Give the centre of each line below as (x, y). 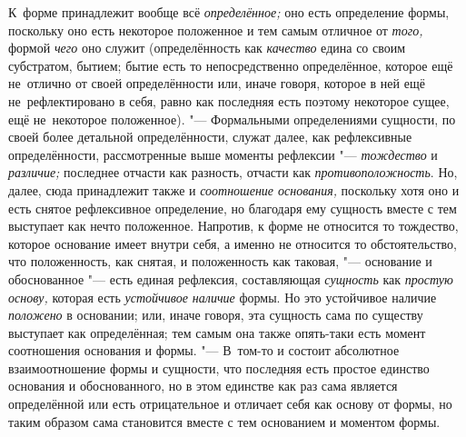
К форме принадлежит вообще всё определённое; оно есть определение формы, (229, 12)
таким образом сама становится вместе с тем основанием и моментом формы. (224, 421)
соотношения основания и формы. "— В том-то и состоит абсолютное (204, 350)
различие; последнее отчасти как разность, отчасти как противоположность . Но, (233, 172)
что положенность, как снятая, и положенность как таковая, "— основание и (220, 261)
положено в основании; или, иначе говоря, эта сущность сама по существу (216, 315)
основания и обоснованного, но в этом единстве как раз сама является (203, 386)
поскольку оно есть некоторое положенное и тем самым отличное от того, (216, 30)
